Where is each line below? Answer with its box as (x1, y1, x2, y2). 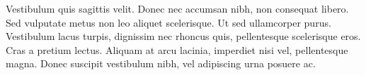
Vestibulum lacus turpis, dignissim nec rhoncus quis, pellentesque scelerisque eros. (6, 29, 361, 43)
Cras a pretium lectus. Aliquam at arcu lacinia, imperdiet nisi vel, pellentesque (6, 42, 348, 57)
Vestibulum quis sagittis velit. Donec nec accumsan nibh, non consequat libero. (6, 1, 349, 15)
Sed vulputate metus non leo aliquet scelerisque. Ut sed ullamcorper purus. (6, 15, 331, 29)
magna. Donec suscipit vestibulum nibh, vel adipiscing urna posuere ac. (6, 56, 316, 71)
